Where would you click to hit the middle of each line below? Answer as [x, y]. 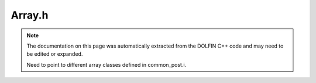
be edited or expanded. [55, 54]
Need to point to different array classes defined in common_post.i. [107, 64]
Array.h [30, 15]
